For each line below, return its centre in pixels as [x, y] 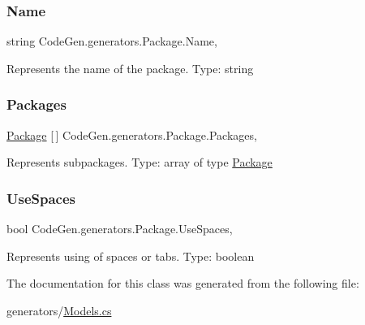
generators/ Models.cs [59, 310]
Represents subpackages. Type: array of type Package [140, 162]
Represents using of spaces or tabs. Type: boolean [131, 256]
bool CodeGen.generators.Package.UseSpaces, [120, 229]
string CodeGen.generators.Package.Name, [112, 41]
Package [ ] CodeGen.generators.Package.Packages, [132, 134]
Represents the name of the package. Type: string [130, 68]
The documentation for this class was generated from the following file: [183, 283]
